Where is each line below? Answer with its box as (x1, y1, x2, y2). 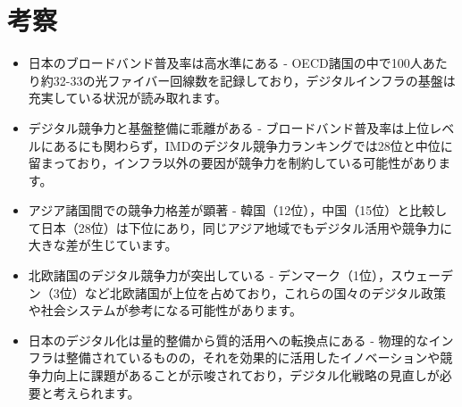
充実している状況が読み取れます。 (28, 88, 227, 107)
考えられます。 (53, 383, 140, 402)
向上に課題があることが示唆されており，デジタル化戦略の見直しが (53, 366, 440, 385)
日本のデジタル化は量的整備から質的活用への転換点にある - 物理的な (28, 330, 429, 349)
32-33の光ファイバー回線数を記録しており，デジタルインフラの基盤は (53, 71, 456, 89)
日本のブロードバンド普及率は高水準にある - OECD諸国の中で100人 (28, 54, 423, 72)
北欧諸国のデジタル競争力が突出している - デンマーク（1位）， (28, 266, 391, 285)
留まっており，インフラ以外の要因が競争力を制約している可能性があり (28, 154, 439, 172)
